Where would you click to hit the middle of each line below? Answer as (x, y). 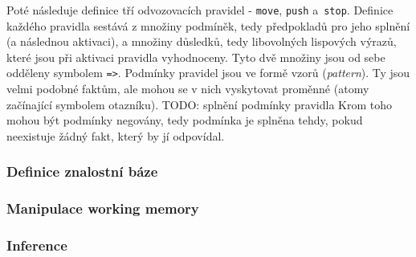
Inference (37, 245)
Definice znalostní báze (82, 171)
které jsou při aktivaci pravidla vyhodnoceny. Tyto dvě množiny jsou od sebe (196, 57)
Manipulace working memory (103, 208)
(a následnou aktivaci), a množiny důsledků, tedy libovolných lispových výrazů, (202, 41)
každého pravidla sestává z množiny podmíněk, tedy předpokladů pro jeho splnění (208, 25)
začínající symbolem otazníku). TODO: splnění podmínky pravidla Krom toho (199, 104)
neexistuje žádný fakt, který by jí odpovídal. (116, 135)
